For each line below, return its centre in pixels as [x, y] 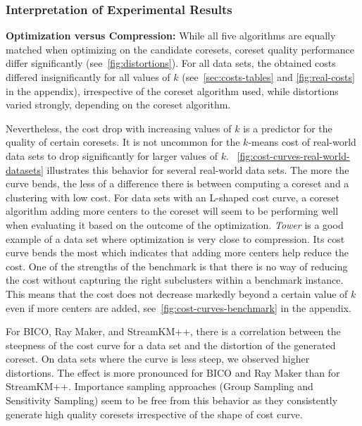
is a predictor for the [288, 128]
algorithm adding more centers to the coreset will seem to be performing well [172, 211]
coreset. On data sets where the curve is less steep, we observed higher [158, 359]
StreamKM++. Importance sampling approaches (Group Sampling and [160, 386]
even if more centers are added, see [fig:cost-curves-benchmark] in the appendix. [179, 307]
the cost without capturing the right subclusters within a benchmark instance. [175, 280]
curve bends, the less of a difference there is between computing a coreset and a [177, 183]
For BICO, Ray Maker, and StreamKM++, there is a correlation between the [173, 331]
